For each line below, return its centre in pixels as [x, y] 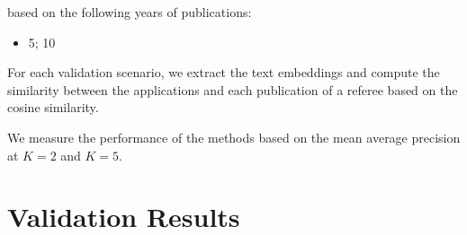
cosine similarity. [53, 107]
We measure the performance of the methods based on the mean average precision [234, 137]
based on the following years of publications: [130, 12]
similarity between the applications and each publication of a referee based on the [233, 89]
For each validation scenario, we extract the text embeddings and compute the [224, 72]
